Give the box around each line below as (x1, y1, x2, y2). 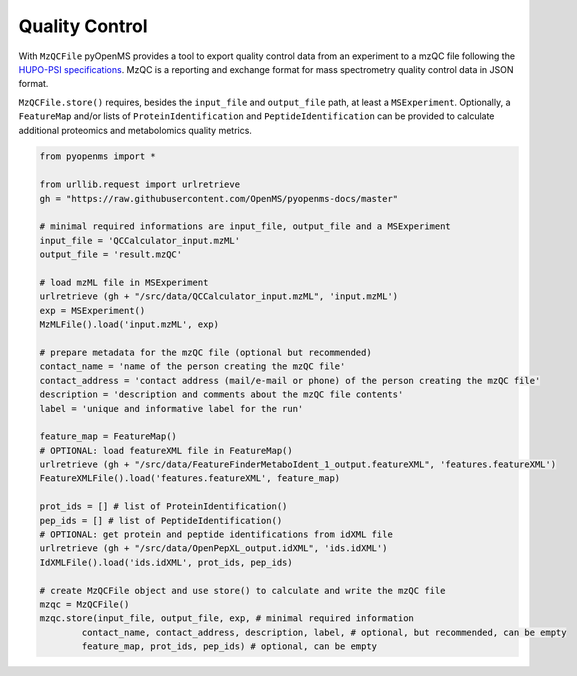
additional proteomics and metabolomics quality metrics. (18, 124, 252, 136)
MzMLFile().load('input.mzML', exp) (39, 319, 220, 330)
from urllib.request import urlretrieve (39, 179, 240, 190)
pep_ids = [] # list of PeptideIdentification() (39, 515, 283, 526)
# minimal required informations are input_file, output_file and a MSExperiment (39, 221, 452, 232)
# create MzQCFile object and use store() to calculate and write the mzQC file (39, 585, 446, 596)
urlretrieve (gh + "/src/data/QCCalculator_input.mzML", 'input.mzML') (39, 291, 399, 302)
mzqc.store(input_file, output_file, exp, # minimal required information (39, 613, 415, 624)
